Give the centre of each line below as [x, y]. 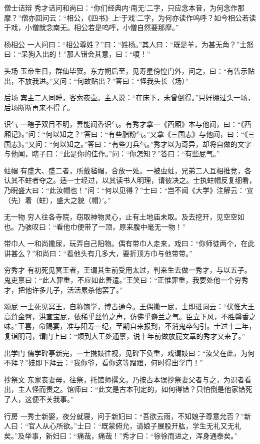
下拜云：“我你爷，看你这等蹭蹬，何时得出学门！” [122, 363]
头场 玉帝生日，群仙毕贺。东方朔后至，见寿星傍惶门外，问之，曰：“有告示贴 [129, 70]
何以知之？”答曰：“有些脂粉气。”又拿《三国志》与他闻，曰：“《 [147, 134]
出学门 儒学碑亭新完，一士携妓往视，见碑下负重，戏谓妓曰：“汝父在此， [122, 353]
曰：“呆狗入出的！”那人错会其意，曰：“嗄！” [77, 54]
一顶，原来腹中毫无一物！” [142, 226]
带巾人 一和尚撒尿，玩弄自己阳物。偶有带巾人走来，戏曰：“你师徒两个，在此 [129, 243]
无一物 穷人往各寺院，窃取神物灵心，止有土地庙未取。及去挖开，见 [114, 217]
